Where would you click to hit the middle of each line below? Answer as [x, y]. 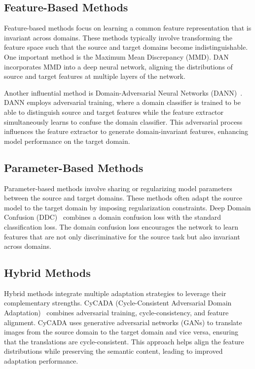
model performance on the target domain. [67, 141]
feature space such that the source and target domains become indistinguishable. [126, 47]
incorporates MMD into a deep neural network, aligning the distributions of [118, 66]
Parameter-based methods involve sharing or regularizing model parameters [118, 188]
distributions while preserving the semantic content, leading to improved [113, 351]
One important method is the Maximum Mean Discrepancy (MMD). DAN [116, 56]
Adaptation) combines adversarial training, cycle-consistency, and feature [116, 313]
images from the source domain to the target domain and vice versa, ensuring [121, 332]
